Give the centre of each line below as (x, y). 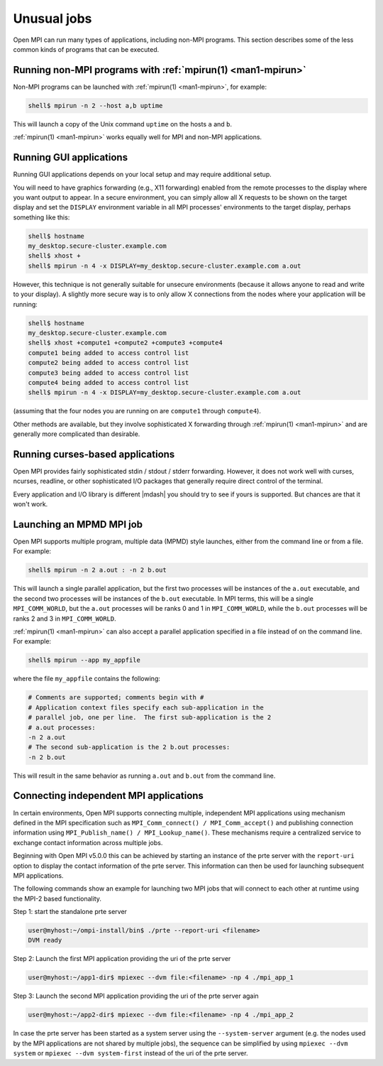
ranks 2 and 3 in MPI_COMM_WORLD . (65, 619)
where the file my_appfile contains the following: (87, 679)
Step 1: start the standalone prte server (70, 912)
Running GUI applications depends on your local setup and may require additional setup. (143, 175)
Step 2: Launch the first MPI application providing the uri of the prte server (122, 959)
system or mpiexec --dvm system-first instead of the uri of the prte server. (131, 1053)
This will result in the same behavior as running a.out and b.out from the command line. (144, 776)
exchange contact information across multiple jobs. (88, 842)
